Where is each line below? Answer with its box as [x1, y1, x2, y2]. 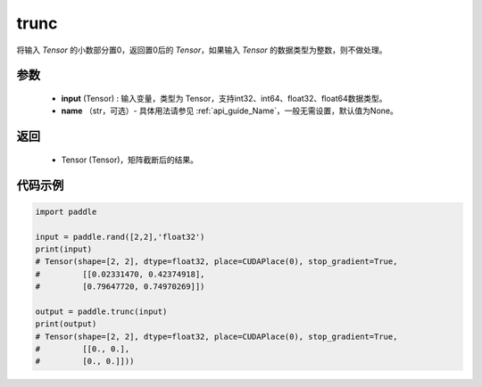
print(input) [35, 243, 93, 254]
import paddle [35, 206, 97, 217]
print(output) [35, 319, 97, 329]
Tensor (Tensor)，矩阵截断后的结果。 [61, 154, 199, 165]
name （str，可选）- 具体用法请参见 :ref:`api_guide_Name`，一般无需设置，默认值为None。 [61, 105, 399, 116]
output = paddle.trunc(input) [35, 306, 168, 317]
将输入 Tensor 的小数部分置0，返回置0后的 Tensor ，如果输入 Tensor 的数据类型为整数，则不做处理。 [16, 45, 387, 55]
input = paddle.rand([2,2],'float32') [35, 232, 205, 242]
